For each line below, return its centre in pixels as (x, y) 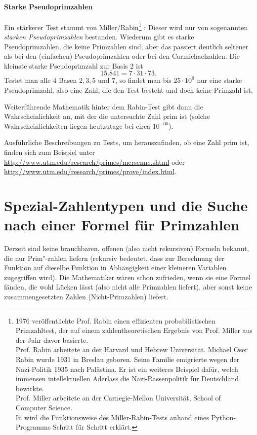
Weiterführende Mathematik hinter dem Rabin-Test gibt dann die (104, 106)
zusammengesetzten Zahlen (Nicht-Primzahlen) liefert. (86, 297)
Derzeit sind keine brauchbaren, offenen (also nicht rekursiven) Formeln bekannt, (127, 248)
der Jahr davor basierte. (52, 340)
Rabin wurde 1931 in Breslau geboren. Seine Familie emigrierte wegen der (128, 359)
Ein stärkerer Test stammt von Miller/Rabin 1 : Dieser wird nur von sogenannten (126, 26)
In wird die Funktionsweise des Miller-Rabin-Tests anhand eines (112, 417)
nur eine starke (219, 80)
